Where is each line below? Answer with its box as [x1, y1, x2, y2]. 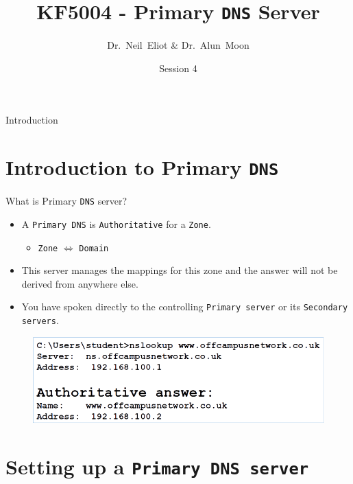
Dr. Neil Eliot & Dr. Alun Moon [107, 38, 249, 52]
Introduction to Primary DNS [5, 153, 279, 181]
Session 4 [159, 60, 197, 75]
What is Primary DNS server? [5, 194, 127, 208]
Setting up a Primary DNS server [5, 452, 309, 481]
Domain [79, 243, 109, 253]
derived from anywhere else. [21, 276, 138, 290]
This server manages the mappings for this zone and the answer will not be [21, 263, 338, 277]
